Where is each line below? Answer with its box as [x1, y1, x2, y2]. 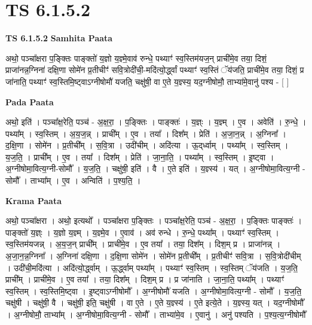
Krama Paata [5, 194, 62, 206]
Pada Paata [5, 95, 54, 108]
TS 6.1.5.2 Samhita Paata [5, 32, 113, 44]
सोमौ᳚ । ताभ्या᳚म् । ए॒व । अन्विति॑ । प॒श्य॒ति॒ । [5, 174, 141, 187]
